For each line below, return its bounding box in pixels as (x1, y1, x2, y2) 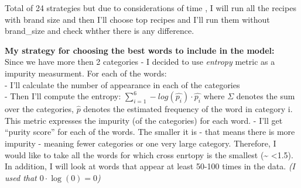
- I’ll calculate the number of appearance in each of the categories (5, 78, 240, 90)
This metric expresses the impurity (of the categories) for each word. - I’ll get (5, 114, 283, 126)
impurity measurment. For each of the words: (5, 67, 167, 79)
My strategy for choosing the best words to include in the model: (5, 44, 275, 56)
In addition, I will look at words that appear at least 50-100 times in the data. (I (5, 160, 296, 172)
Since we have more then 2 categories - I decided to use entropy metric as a (5, 55, 275, 68)
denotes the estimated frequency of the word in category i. (83, 103, 293, 115)
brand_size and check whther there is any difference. (5, 25, 194, 37)
